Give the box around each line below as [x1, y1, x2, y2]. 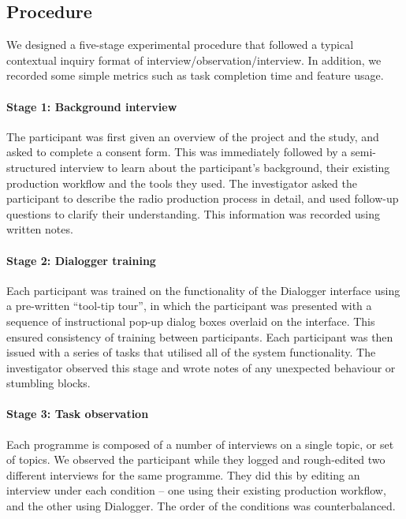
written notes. [6, 221, 73, 237]
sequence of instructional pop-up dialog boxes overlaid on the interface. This [6, 312, 375, 329]
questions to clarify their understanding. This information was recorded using [6, 205, 381, 222]
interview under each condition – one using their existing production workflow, [6, 482, 386, 498]
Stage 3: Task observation [6, 405, 149, 422]
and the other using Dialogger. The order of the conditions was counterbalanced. [6, 498, 396, 514]
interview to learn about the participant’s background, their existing [59, 159, 390, 175]
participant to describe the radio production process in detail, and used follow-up [6, 190, 399, 207]
